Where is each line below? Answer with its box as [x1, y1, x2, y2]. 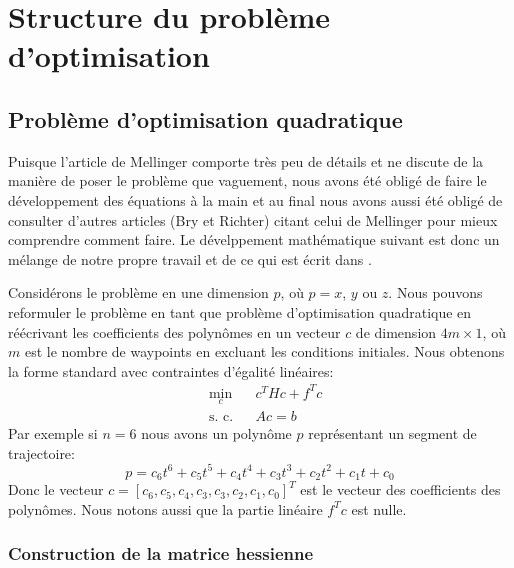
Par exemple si [8, 423, 98, 444]
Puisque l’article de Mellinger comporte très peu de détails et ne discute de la [8, 150, 484, 171]
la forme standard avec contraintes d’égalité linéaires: [8, 360, 334, 381]
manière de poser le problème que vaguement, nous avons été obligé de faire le [8, 170, 487, 191]
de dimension [355, 321, 437, 342]
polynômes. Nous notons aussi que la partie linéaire [8, 498, 323, 519]
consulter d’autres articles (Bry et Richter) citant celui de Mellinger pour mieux [8, 209, 498, 230]
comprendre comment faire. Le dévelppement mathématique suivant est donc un [8, 229, 500, 250]
